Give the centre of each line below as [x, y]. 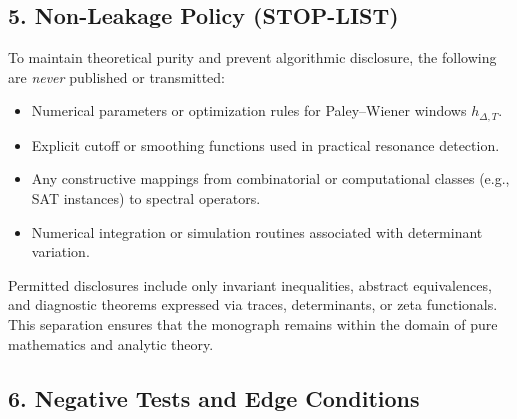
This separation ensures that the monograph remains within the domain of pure [253, 324]
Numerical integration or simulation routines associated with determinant [257, 231]
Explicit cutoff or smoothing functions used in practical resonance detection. [265, 144]
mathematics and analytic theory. [111, 343]
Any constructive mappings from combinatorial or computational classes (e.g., [270, 178]
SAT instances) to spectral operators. [146, 198]
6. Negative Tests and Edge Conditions [214, 397]
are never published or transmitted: [116, 76]
